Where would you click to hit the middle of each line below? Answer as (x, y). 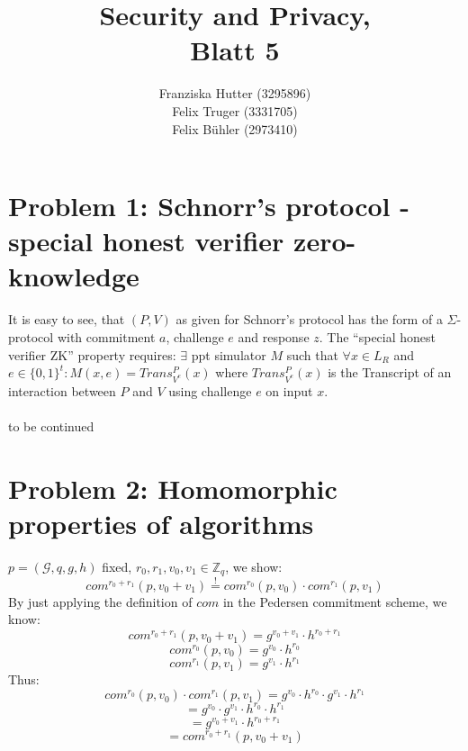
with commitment (106, 337)
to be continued (51, 426)
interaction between (62, 390)
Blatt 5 (235, 50)
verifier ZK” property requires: (92, 354)
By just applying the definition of (100, 601)
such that (312, 354)
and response (274, 337)
